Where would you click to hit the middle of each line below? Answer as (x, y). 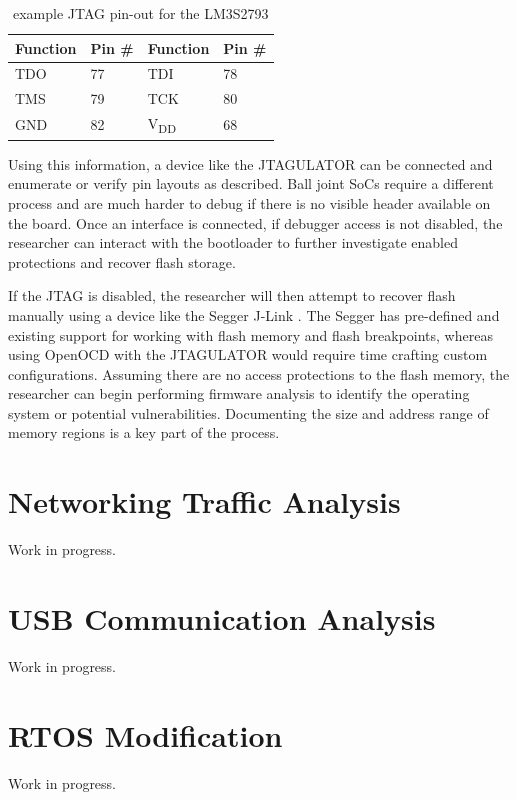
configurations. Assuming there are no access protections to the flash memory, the (259, 373)
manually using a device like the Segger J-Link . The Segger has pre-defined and (254, 314)
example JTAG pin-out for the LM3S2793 (140, 13)
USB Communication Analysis (222, 617)
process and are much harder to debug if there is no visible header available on (249, 202)
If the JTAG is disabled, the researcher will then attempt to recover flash (232, 295)
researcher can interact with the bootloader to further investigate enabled (233, 242)
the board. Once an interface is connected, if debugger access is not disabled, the (255, 222)
